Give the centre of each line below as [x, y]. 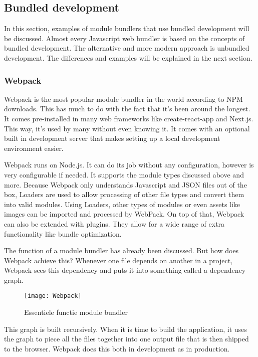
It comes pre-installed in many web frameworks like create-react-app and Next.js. [129, 118]
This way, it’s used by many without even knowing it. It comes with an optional [127, 128]
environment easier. [34, 148]
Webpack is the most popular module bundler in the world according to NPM [123, 99]
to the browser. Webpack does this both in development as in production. [117, 348]
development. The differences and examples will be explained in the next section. [128, 57]
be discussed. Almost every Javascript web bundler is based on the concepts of [124, 38]
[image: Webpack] [53, 296]
